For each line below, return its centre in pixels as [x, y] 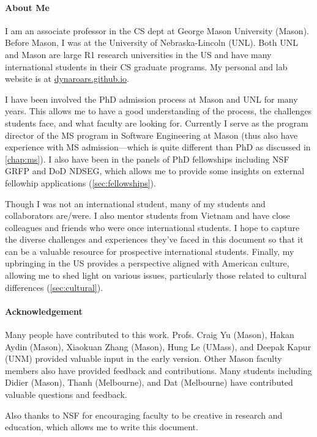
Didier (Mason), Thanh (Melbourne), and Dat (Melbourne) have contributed [149, 382]
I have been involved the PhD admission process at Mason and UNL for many [151, 99]
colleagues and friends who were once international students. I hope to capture [152, 227]
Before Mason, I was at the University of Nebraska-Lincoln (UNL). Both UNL [151, 42]
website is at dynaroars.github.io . [67, 79]
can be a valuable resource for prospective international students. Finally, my [150, 251]
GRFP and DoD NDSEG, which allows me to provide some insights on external [155, 171]
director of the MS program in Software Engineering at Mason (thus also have [151, 135]
